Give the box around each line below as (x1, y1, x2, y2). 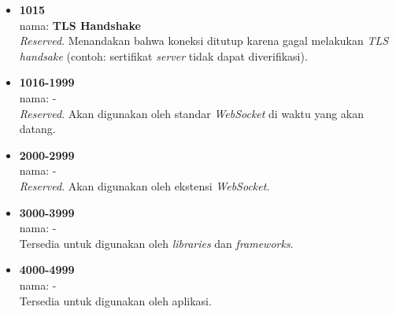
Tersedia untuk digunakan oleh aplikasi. (19, 292, 212, 308)
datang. (19, 120, 56, 137)
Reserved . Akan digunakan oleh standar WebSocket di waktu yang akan (19, 105, 365, 121)
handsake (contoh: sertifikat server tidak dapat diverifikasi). (19, 47, 308, 64)
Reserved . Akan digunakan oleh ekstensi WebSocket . (19, 177, 270, 194)
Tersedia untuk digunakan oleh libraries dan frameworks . (19, 235, 294, 251)
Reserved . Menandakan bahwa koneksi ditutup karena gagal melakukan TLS (19, 32, 389, 49)
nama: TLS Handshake (19, 17, 141, 33)
